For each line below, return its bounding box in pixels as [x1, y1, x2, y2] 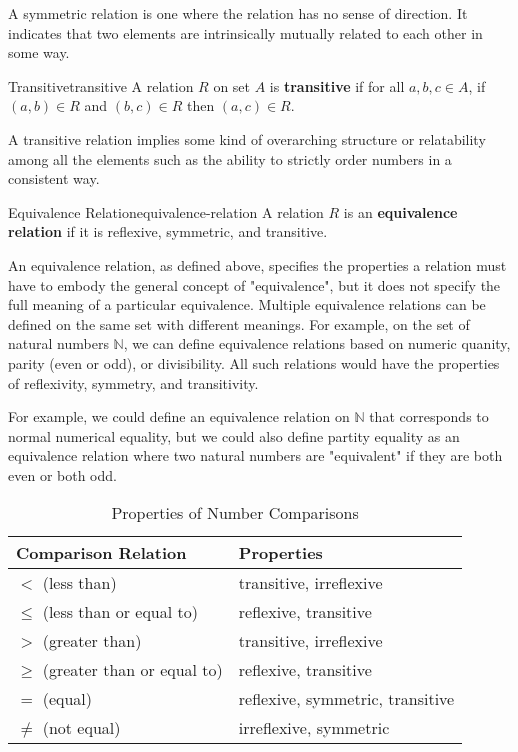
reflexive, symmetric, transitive [238, 687, 455, 711]
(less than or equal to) [42, 600, 198, 624]
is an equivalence [343, 201, 458, 222]
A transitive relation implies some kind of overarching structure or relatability [8, 128, 486, 149]
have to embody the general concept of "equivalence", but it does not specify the [8, 274, 501, 295]
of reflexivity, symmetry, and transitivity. [8, 372, 259, 393]
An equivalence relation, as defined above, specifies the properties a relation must [8, 254, 507, 275]
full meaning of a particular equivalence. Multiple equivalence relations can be [8, 294, 486, 315]
